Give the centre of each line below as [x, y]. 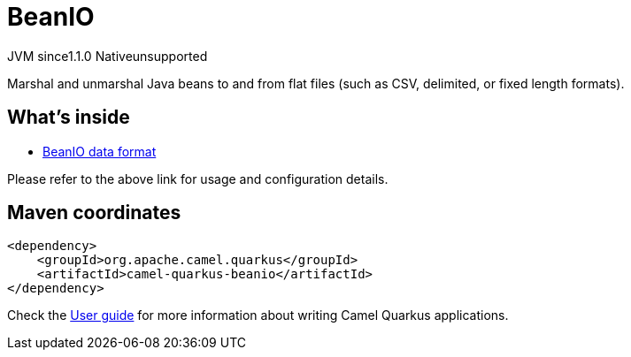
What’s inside [69, 118]
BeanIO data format [100, 151]
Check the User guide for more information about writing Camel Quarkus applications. [258, 315]
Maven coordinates [94, 213]
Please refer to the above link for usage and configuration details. [198, 178]
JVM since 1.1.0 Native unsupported [108, 56]
